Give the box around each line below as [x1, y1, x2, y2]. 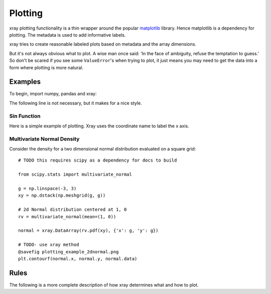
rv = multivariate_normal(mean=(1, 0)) [18, 214, 116, 219]
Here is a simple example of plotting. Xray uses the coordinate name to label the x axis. [9, 123, 189, 129]
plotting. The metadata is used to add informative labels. [9, 32, 126, 38]
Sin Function [9, 112, 41, 119]
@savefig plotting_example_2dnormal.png [18, 249, 119, 254]
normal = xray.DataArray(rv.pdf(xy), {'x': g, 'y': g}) [18, 228, 159, 233]
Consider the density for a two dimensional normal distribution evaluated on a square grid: [9, 146, 196, 152]
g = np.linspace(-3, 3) [18, 186, 77, 192]
